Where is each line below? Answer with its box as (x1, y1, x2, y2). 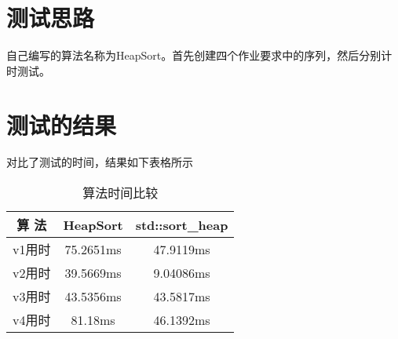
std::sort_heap (135, 215, 228, 234)
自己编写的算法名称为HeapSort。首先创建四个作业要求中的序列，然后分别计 (6, 47, 393, 64)
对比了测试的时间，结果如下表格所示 (6, 154, 193, 170)
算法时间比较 (82, 184, 159, 202)
